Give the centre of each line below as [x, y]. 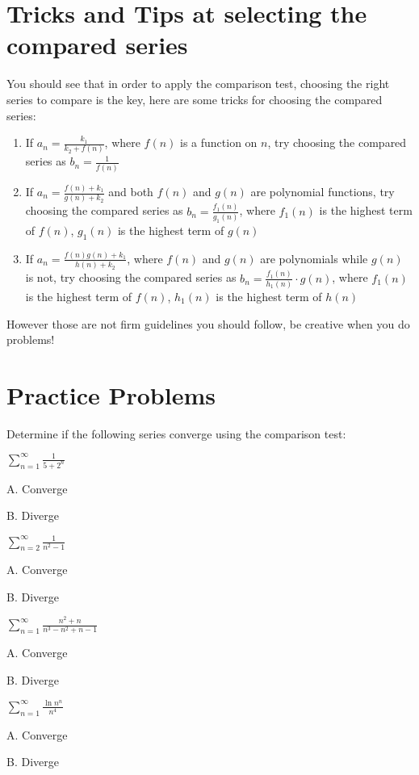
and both [131, 192]
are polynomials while [314, 258]
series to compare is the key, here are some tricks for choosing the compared [195, 99]
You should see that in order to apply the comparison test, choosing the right [198, 84]
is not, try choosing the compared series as [131, 277]
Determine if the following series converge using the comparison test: [176, 433]
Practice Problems [111, 394]
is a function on [219, 142]
